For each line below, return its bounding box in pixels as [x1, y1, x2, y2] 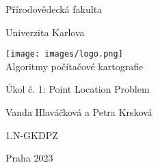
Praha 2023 [5, 151, 53, 165]
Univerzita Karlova [5, 25, 85, 39]
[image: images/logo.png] [5, 49, 123, 59]
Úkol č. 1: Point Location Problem [5, 82, 150, 96]
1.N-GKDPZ [5, 127, 58, 142]
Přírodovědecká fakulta [5, 2, 103, 16]
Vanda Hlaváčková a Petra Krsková [5, 105, 153, 119]
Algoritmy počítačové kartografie [5, 59, 144, 73]
